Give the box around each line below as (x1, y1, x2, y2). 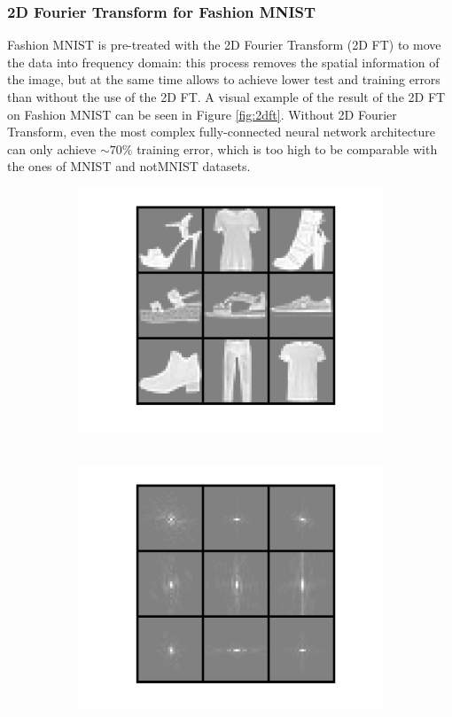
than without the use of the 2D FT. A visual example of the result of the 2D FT (7, 88, 446, 105)
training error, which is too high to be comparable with (136, 139, 438, 158)
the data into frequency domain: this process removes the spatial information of (7, 52, 440, 71)
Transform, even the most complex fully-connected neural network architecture (7, 122, 435, 141)
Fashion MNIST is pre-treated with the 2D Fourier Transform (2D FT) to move (7, 35, 441, 54)
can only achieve (7, 139, 97, 158)
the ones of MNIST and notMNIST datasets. (7, 157, 251, 175)
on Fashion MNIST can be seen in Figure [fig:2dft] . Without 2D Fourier (7, 105, 397, 123)
